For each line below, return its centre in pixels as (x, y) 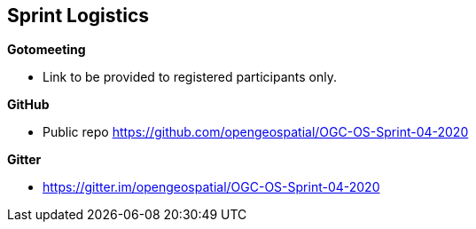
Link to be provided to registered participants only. (190, 77)
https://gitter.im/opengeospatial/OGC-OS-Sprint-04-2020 (211, 187)
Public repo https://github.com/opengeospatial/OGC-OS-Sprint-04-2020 (256, 132)
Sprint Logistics (78, 16)
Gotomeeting (47, 50)
